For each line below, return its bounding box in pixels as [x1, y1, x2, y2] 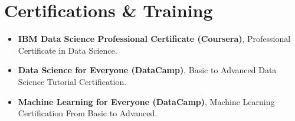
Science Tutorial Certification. [18, 75, 127, 87]
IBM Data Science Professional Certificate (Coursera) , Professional [18, 32, 291, 45]
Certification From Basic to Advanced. [18, 107, 158, 119]
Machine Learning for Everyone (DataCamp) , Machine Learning [18, 95, 275, 107]
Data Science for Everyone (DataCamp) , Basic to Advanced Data [18, 64, 277, 76]
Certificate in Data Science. [18, 44, 117, 56]
